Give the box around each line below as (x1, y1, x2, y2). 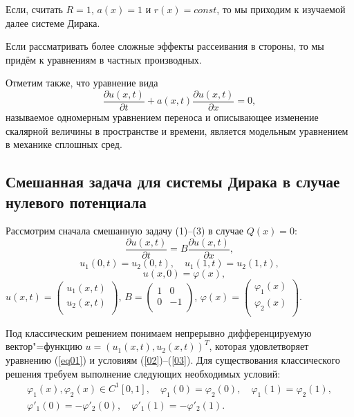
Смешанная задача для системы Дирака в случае (6, 171, 340, 192)
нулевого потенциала (6, 191, 147, 212)
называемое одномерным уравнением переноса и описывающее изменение (6, 110, 319, 124)
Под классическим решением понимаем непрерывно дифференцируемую (6, 325, 312, 340)
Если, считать (6, 2, 63, 16)
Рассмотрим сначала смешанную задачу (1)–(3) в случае (6, 223, 244, 238)
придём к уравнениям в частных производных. (6, 52, 202, 66)
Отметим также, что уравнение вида (6, 75, 158, 90)
